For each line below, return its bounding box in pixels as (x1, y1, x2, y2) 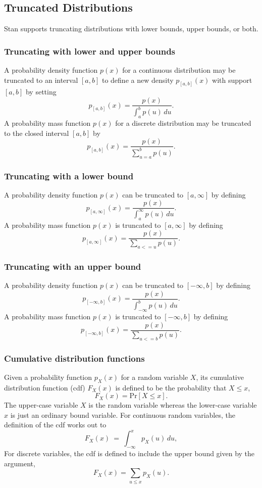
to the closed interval (4, 127, 69, 138)
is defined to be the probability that (115, 382, 227, 393)
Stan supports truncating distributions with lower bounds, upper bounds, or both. (4, 23, 258, 34)
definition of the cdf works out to (4, 419, 107, 430)
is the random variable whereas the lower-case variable (88, 400, 257, 410)
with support (212, 74, 252, 85)
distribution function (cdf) (4, 382, 85, 393)
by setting (25, 86, 57, 97)
